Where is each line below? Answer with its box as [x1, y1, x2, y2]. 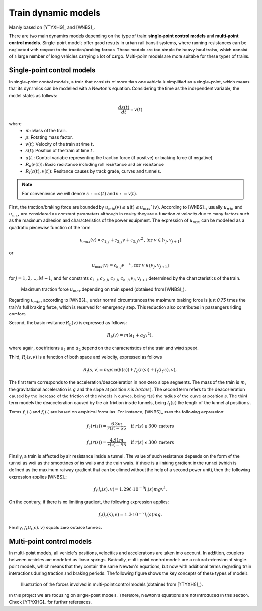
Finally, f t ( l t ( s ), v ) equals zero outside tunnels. [9, 525, 102, 531]
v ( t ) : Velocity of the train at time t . [25, 141, 94, 147]
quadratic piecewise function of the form [9, 224, 91, 230]
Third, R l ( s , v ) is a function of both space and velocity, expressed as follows [9, 354, 162, 361]
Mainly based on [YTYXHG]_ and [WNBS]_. [9, 24, 96, 30]
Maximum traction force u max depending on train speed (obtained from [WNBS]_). [21, 286, 186, 293]
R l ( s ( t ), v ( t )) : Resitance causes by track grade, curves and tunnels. [25, 168, 161, 175]
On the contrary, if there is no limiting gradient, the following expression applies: [9, 499, 169, 505]
